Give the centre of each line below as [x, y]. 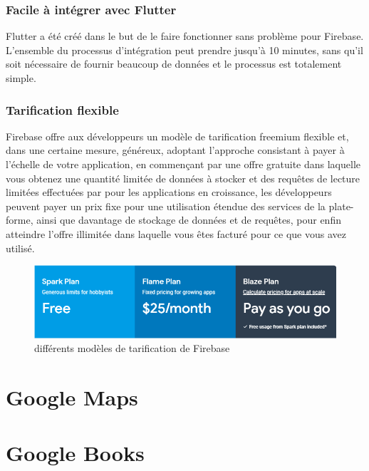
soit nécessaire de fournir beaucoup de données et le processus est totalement [174, 64]
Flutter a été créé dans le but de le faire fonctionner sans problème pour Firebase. [185, 36]
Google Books [75, 453]
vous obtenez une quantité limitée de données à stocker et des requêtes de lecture [183, 178]
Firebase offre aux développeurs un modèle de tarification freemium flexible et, [177, 136]
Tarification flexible [62, 109]
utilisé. [20, 248]
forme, [20, 220]
